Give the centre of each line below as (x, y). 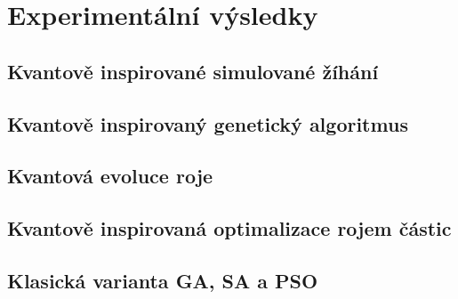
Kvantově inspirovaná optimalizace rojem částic (229, 228)
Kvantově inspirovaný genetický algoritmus (208, 123)
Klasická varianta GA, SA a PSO (163, 280)
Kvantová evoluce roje (110, 176)
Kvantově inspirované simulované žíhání (193, 71)
